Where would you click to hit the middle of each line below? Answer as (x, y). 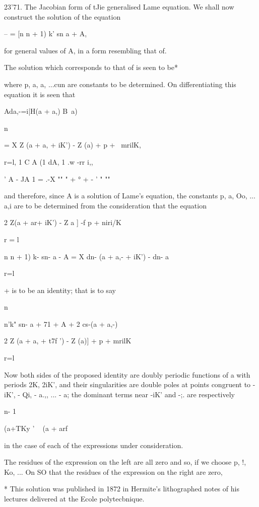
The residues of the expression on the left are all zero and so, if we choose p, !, (125, 462)
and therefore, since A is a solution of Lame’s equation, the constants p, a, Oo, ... (130, 196)
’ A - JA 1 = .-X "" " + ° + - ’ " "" (57, 178)
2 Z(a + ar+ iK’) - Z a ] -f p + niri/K (63, 222)
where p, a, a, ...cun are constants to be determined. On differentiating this (120, 84)
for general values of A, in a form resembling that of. (85, 50)
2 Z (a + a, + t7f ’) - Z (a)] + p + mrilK (68, 341)
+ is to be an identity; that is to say (60, 290)
